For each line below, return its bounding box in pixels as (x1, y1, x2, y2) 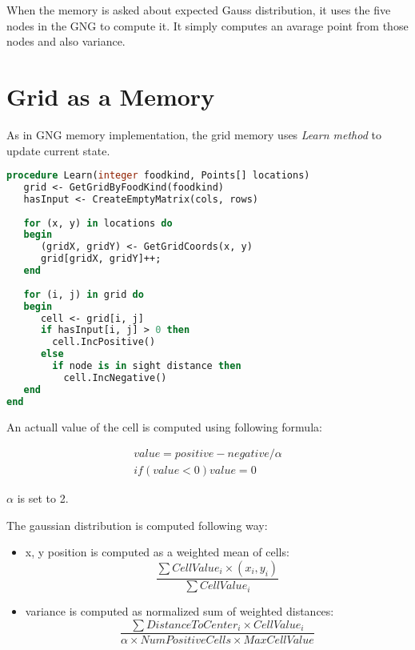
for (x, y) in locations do (23, 217, 173, 229)
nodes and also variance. (6, 33, 126, 50)
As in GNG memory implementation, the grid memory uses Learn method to (6, 126, 381, 142)
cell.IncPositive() (52, 336, 156, 348)
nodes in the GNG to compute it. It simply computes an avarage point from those (6, 17, 409, 34)
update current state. (6, 142, 110, 158)
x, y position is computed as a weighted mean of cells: (25, 544, 289, 560)
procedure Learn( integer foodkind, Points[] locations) (6, 170, 310, 182)
